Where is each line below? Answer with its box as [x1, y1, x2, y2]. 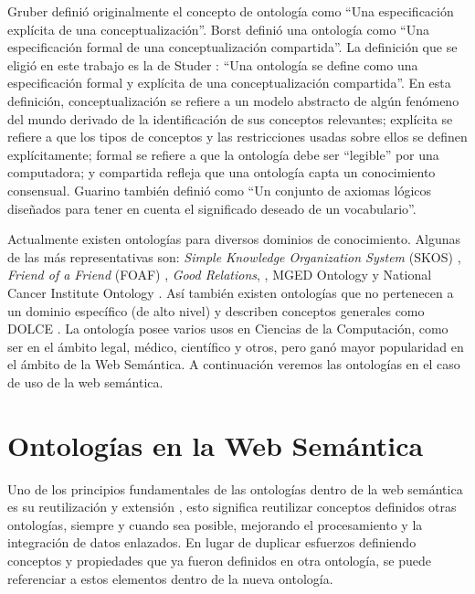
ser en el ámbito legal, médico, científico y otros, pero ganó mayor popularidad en [7, 336, 464, 355]
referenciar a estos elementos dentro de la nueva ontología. [7, 568, 333, 588]
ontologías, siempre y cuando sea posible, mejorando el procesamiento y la [7, 514, 423, 534]
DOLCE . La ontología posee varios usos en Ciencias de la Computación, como [7, 319, 449, 338]
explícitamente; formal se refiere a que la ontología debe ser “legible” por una [7, 144, 439, 164]
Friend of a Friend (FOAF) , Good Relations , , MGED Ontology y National [7, 265, 432, 284]
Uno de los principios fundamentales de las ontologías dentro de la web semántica [7, 479, 463, 498]
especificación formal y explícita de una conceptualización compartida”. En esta [7, 73, 451, 92]
